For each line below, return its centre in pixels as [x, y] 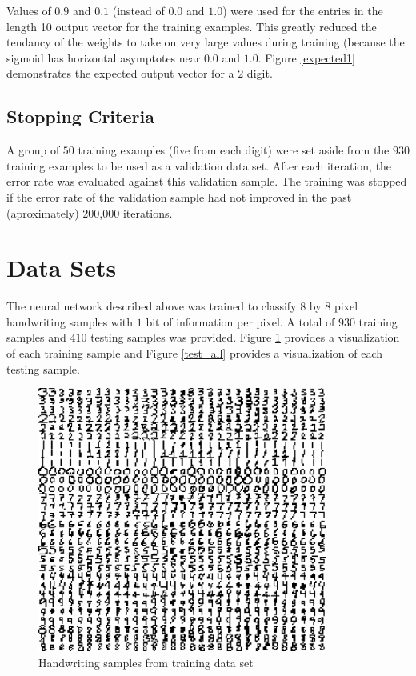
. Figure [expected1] [306, 57]
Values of [29, 10]
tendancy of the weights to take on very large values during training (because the [206, 42]
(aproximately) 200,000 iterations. [90, 212]
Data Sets [62, 268]
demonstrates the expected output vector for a [120, 73]
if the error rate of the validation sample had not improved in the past [179, 196]
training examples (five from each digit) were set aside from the [234, 150]
